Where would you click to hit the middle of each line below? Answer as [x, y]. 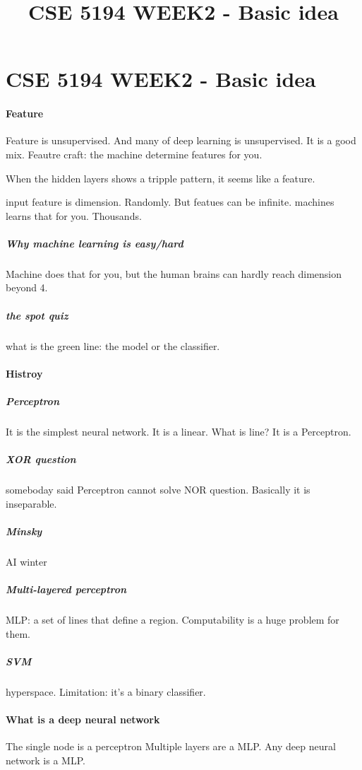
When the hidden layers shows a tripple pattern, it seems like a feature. [161, 178]
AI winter [26, 561]
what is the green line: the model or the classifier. [113, 345]
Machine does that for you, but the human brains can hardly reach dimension [174, 273]
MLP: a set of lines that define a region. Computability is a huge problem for [173, 620]
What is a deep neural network [83, 719]
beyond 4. [27, 287]
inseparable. [31, 503]
